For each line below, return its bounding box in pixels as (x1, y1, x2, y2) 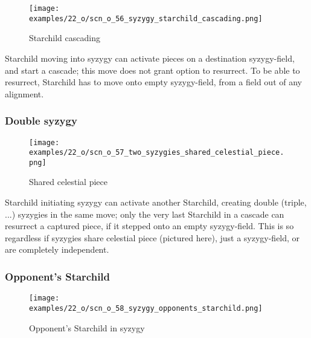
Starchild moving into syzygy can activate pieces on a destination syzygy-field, (5, 51, 295, 64)
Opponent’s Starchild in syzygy (29, 321, 145, 334)
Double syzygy (5, 113, 77, 128)
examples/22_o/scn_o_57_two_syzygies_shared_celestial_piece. (29, 148, 284, 157)
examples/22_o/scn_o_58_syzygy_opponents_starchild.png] (29, 304, 263, 313)
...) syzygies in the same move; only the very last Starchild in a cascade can (5, 207, 284, 220)
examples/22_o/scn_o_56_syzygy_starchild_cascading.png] (29, 14, 263, 23)
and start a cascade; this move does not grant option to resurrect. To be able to (5, 63, 300, 76)
